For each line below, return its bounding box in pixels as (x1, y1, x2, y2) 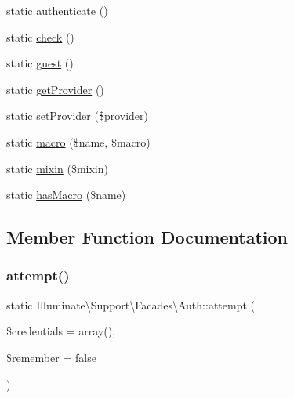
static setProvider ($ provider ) (6, 107, 148, 124)
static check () (6, 28, 74, 45)
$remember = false (6, 349, 96, 365)
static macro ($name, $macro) (6, 133, 151, 150)
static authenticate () (6, 2, 108, 18)
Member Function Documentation (6, 225, 289, 249)
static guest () (6, 55, 74, 71)
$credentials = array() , (6, 323, 116, 339)
